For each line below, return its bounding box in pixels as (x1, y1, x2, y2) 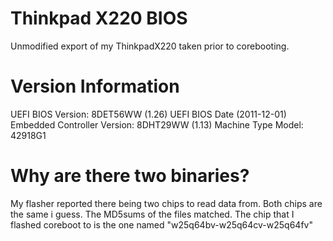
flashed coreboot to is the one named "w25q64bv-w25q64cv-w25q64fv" (10, 218, 313, 231)
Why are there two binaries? (10, 165, 250, 187)
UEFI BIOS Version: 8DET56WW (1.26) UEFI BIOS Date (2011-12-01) (10, 108, 287, 120)
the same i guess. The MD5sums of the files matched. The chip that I (10, 208, 295, 220)
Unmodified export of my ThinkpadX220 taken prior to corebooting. (10, 40, 290, 52)
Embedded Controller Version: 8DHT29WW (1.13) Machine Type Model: (10, 118, 304, 131)
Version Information (10, 75, 180, 98)
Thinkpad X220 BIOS (10, 7, 188, 30)
